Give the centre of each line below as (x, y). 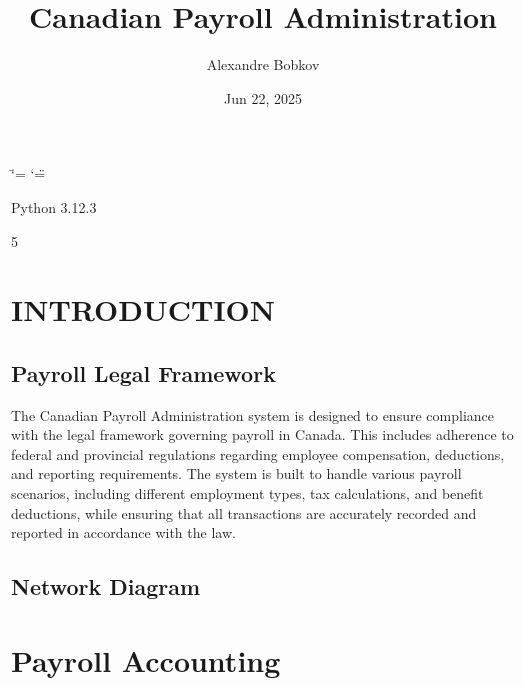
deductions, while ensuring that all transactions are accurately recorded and (244, 512)
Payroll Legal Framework (143, 372)
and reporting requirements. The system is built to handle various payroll (236, 473)
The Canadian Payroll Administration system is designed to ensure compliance (252, 414)
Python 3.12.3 (54, 206)
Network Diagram (106, 586)
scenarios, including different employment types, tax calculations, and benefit (247, 493)
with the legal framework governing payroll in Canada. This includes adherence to (262, 434)
